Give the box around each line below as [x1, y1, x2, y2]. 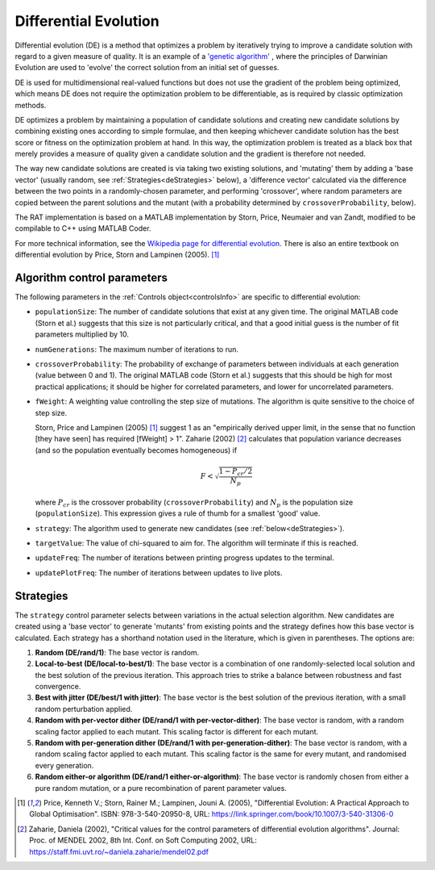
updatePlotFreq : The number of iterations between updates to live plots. [35, 567, 283, 577]
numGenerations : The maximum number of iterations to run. [35, 344, 239, 354]
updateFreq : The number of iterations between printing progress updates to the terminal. [35, 553, 334, 563]
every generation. [35, 760, 94, 770]
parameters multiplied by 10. [35, 329, 129, 339]
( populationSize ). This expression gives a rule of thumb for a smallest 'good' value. [35, 508, 321, 518]
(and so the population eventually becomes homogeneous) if [35, 445, 238, 455]
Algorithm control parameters [14, 271, 168, 284]
